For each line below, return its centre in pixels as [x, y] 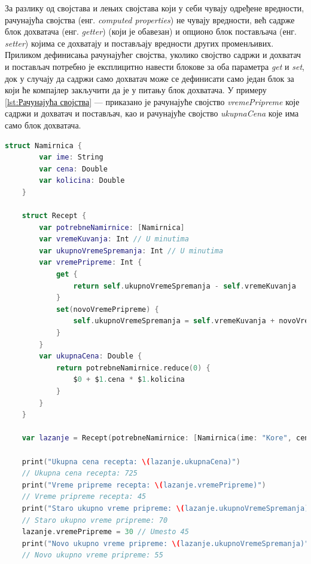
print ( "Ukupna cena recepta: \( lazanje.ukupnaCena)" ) [131, 462]
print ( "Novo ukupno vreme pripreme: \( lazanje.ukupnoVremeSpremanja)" [165, 543]
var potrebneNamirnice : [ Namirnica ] [112, 227]
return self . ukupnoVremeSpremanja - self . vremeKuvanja [185, 286]
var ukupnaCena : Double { [91, 356]
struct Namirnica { [43, 145]
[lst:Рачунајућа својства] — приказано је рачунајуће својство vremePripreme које [152, 101]
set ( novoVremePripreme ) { [107, 309]
